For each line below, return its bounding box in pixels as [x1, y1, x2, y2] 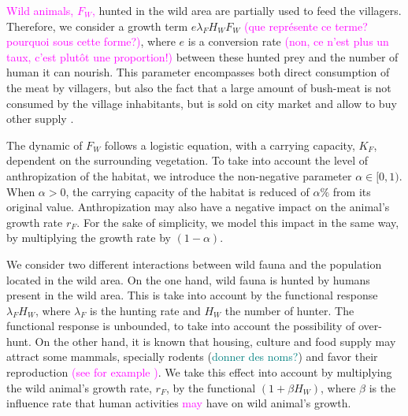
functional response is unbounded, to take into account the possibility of [6, 318, 355, 334]
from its [332, 183, 371, 199]
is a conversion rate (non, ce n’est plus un [187, 33, 389, 50]
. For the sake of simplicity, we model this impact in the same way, [76, 214, 399, 230]
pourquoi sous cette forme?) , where [6, 33, 176, 50]
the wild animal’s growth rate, [6, 379, 152, 396]
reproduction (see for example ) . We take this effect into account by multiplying [6, 364, 392, 381]
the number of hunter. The [224, 302, 354, 318]
